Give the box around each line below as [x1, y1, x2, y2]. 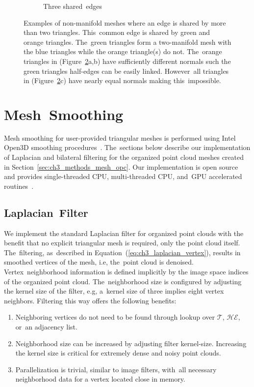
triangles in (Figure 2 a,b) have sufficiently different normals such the [24, 56, 231, 66]
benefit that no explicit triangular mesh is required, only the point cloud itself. [4, 238, 240, 248]
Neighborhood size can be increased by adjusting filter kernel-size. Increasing [15, 338, 247, 348]
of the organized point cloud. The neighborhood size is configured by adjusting [4, 276, 242, 286]
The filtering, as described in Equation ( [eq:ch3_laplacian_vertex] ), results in [4, 247, 241, 257]
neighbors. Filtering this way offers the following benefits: [4, 295, 177, 305]
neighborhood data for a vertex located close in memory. [15, 374, 185, 384]
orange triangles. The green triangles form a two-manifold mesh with [24, 36, 231, 47]
